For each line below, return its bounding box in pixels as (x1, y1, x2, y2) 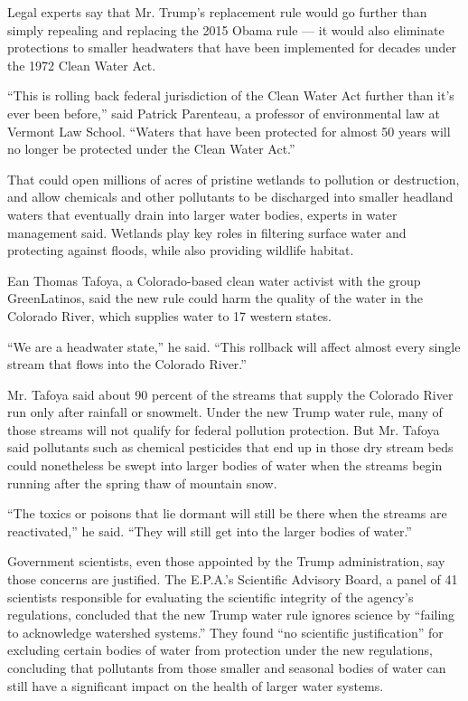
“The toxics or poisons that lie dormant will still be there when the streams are (7, 504, 447, 523)
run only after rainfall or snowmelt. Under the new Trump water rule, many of (7, 403, 443, 422)
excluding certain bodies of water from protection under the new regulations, (7, 640, 433, 659)
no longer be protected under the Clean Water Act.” (7, 139, 295, 158)
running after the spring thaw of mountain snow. (7, 473, 277, 492)
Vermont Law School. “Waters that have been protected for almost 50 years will (7, 121, 451, 140)
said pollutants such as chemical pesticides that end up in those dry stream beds (7, 438, 454, 457)
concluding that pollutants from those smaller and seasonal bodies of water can (7, 658, 446, 677)
